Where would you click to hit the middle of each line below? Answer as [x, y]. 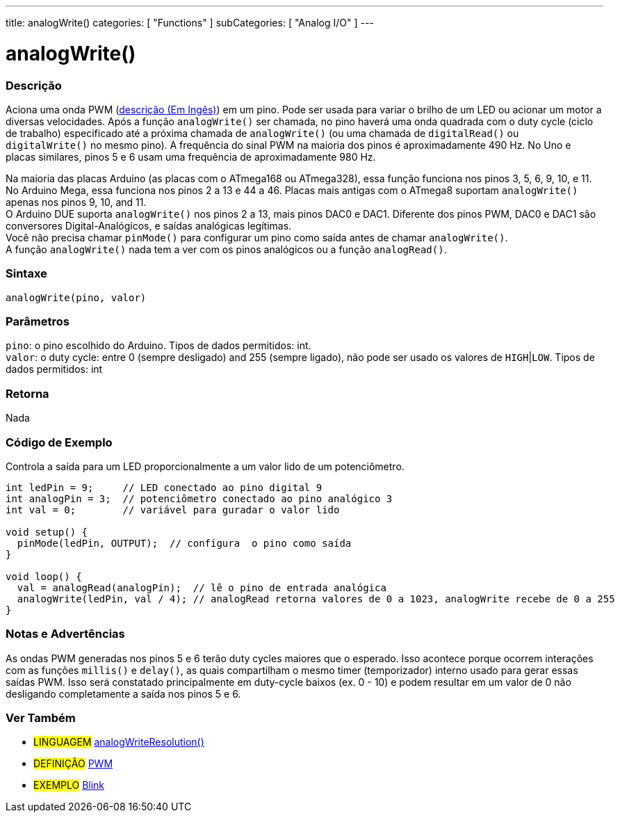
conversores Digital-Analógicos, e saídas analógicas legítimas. [149, 225]
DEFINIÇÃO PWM [73, 764]
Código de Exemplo [59, 442]
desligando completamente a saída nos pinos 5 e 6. [123, 693]
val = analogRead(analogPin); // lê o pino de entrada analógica [202, 587]
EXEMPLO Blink [69, 785]
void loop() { [44, 576]
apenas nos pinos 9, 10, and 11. [76, 202]
